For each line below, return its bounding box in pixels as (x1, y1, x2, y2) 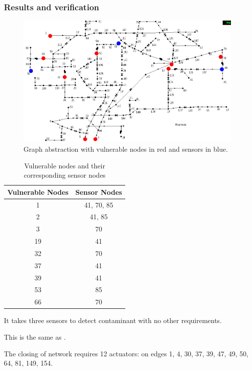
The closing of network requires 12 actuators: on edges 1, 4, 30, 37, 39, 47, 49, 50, (4, 348, 249, 358)
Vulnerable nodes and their (24, 160, 105, 170)
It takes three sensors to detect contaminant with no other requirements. (4, 315, 222, 325)
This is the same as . (4, 332, 66, 342)
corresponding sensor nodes (23, 170, 106, 180)
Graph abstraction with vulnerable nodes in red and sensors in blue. (23, 143, 228, 154)
